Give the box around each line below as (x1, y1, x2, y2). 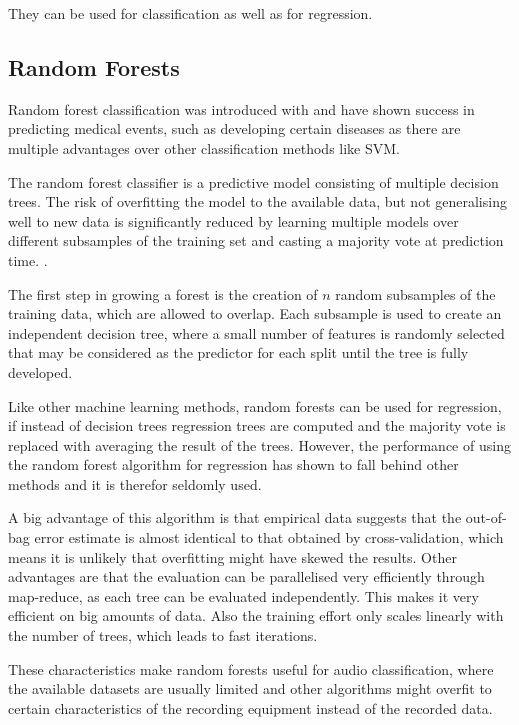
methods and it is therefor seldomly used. (8, 473, 262, 494)
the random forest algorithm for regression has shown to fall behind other (8, 454, 459, 475)
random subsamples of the (335, 283, 496, 304)
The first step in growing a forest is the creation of (8, 283, 318, 304)
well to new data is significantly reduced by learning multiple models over (8, 210, 459, 231)
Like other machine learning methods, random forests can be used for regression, (8, 395, 502, 416)
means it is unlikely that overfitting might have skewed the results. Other (8, 546, 457, 567)
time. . (8, 249, 48, 270)
